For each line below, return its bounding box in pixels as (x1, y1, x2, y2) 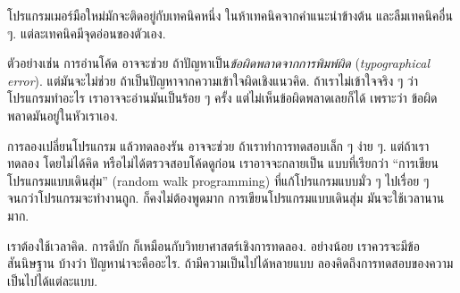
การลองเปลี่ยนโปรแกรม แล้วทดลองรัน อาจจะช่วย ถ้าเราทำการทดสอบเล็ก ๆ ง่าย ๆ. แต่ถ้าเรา (7, 136, 430, 155)
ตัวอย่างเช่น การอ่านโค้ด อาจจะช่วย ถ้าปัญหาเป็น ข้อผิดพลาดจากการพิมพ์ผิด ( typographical (7, 54, 431, 72)
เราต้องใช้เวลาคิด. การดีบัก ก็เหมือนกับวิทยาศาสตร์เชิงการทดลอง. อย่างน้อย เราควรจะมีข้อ (7, 236, 420, 255)
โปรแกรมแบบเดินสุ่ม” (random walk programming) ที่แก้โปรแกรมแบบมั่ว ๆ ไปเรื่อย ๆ (7, 171, 430, 189)
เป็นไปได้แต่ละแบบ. (7, 271, 98, 289)
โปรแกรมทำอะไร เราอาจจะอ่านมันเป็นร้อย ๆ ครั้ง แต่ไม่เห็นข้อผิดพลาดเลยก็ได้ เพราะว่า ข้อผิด (7, 88, 438, 107)
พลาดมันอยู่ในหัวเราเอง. (7, 105, 119, 124)
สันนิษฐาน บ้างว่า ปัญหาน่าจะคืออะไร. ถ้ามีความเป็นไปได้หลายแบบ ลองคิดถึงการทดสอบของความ (7, 254, 454, 272)
